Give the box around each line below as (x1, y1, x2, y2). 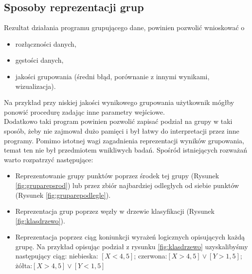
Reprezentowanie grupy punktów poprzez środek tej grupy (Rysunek (15, 171, 219, 181)
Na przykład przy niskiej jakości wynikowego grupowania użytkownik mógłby (4, 97, 234, 107)
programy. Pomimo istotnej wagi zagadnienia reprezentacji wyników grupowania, (4, 135, 244, 145)
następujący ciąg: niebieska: (15, 251, 98, 261)
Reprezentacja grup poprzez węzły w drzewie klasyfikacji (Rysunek (15, 206, 215, 216)
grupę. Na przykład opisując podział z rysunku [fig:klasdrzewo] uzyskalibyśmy (15, 241, 248, 251)
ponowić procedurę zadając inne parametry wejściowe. (4, 106, 165, 117)
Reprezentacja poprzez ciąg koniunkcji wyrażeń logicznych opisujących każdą (15, 232, 245, 242)
